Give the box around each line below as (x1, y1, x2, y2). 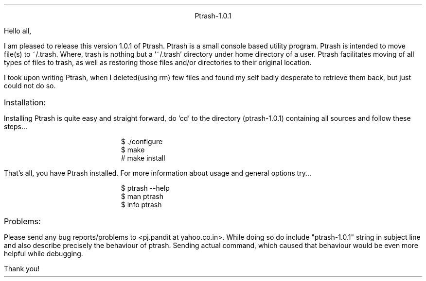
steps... (4, 122, 28, 131)
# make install (121, 154, 165, 162)
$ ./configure (121, 137, 163, 146)
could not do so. (4, 82, 56, 90)
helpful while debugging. (4, 249, 83, 258)
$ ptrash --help (121, 184, 170, 192)
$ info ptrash (121, 200, 162, 209)
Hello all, (4, 27, 32, 35)
